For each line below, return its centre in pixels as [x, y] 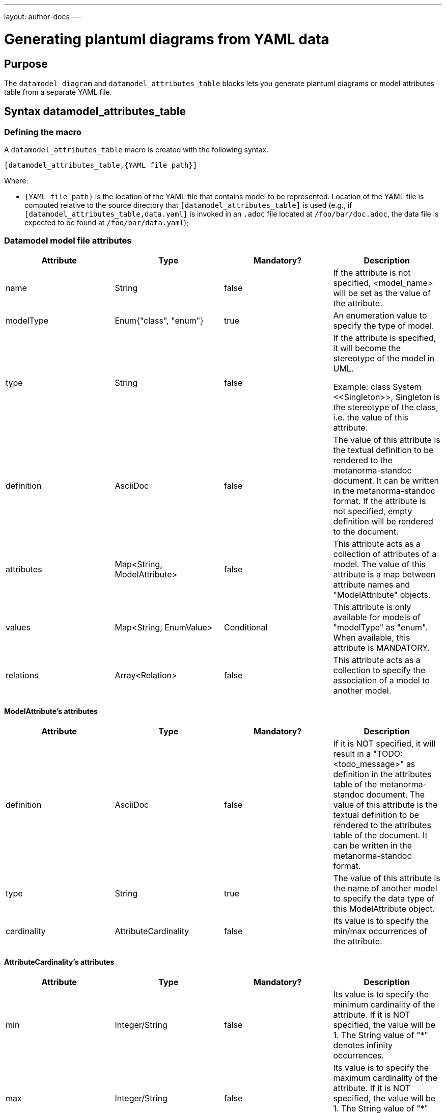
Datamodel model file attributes [68, 240]
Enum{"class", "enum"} [159, 320]
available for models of [377, 617]
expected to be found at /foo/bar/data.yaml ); [107, 223]
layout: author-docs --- [43, 17]
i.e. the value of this [371, 417]
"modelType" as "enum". [380, 627]
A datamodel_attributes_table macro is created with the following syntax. [136, 150]
